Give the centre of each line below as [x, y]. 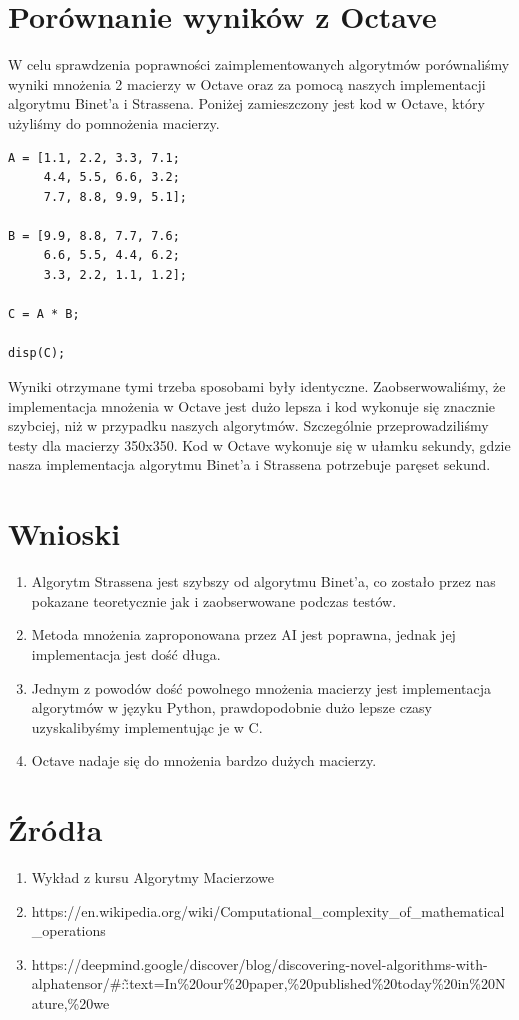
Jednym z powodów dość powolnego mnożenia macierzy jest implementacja [261, 687]
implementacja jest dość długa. [126, 653]
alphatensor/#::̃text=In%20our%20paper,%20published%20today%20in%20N [268, 983]
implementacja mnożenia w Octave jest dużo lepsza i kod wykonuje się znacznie [252, 405]
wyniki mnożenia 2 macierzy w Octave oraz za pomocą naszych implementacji [247, 83]
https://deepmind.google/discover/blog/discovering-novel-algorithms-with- [259, 963]
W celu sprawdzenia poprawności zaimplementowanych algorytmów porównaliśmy [259, 64]
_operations [68, 930]
